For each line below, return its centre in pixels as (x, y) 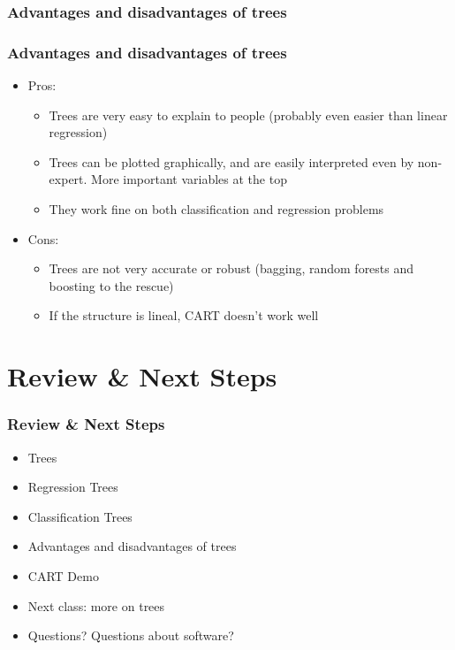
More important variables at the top (189, 179)
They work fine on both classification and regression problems (216, 209)
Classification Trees (80, 516)
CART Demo (63, 575)
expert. (68, 179)
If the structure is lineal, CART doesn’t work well (184, 315)
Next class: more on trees (96, 605)
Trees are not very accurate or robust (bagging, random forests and (231, 268)
